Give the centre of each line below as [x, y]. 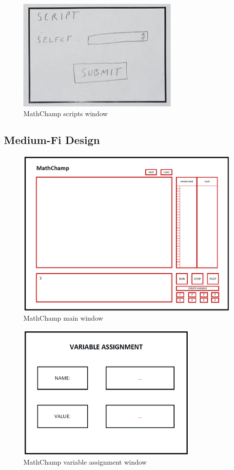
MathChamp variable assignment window [85, 462]
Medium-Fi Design [52, 139]
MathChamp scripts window [66, 113]
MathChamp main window [63, 318]
